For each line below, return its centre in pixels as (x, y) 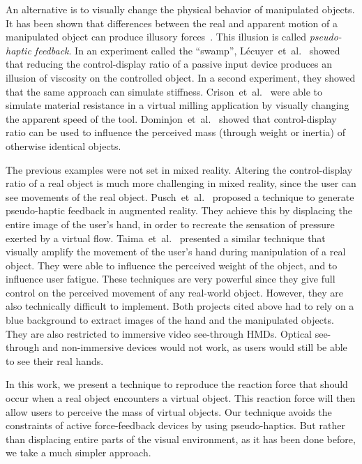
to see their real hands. (55, 360)
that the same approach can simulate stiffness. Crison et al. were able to (164, 91)
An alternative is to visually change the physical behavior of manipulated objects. (180, 9)
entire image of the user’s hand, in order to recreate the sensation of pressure (170, 224)
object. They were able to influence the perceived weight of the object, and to (172, 265)
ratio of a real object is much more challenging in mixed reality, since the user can (181, 183)
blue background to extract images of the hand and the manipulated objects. (170, 320)
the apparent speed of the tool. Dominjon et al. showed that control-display (171, 118)
